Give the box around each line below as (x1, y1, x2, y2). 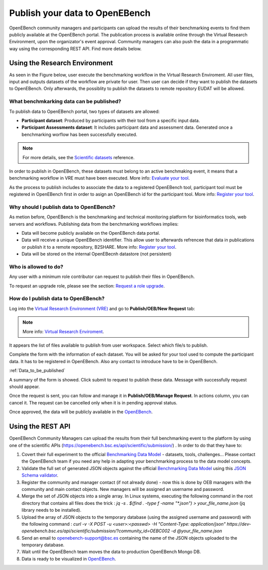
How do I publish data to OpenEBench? (9, 295, 105, 302)
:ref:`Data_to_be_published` (9, 368, 66, 374)
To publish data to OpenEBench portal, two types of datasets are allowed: (9, 108, 160, 114)
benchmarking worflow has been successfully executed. (21, 131, 137, 137)
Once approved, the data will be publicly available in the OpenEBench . (9, 409, 153, 415)
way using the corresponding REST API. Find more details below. (9, 45, 142, 52)
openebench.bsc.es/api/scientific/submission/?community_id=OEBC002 (21, 528, 170, 534)
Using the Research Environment (9, 59, 113, 67)
